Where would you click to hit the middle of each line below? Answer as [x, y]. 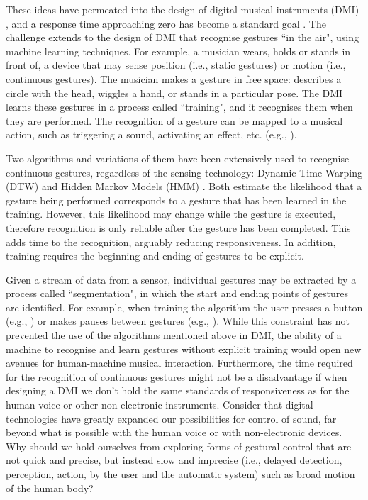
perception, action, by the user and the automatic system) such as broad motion [180, 474]
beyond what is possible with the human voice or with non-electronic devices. [174, 432]
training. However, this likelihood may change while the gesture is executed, [171, 214]
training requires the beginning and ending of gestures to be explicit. [155, 256]
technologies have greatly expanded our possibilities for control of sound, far [171, 418]
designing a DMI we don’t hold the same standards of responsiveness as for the [178, 390]
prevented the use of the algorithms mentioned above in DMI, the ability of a [174, 335]
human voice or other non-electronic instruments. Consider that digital [160, 405]
